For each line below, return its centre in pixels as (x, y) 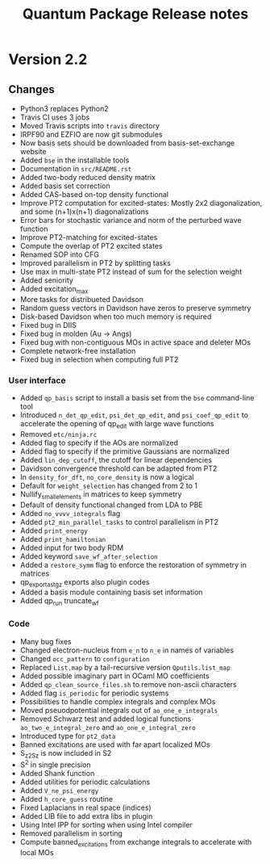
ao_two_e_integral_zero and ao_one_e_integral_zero (108, 727)
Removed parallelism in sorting (71, 833)
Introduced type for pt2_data (68, 736)
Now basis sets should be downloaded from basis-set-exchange (127, 143)
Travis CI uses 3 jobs (55, 117)
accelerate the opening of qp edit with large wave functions (117, 425)
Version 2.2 (48, 59)
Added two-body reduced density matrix (87, 177)
